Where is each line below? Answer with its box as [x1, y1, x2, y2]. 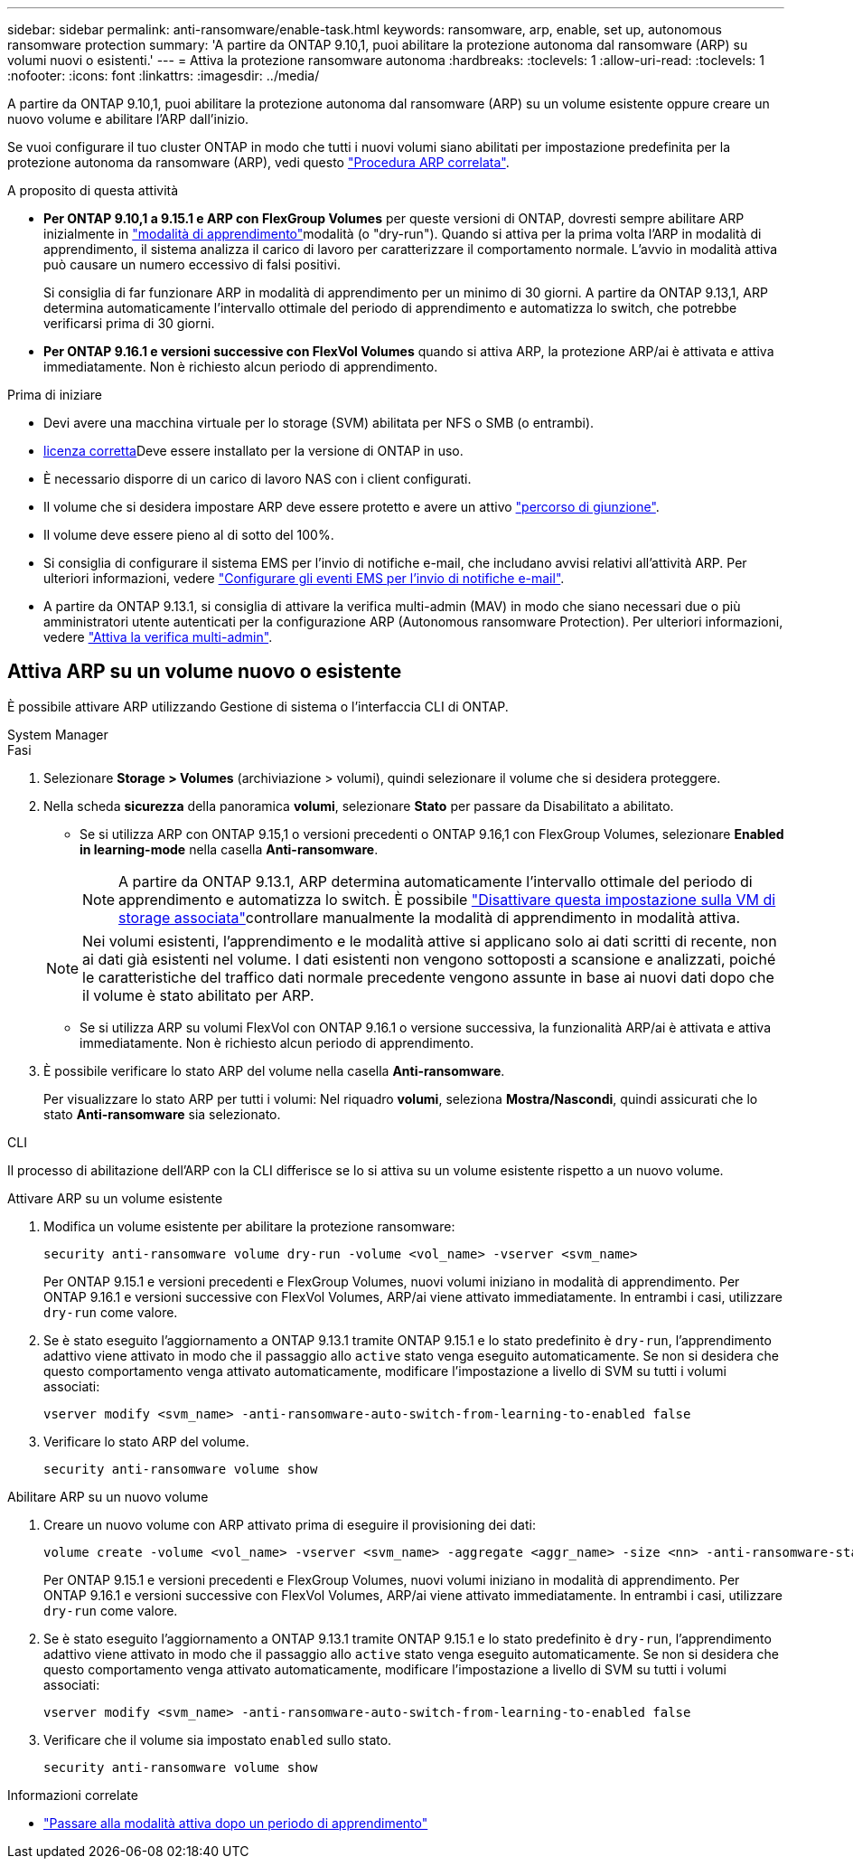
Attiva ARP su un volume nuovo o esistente [7, 660, 402, 683]
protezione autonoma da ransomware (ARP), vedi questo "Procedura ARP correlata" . [7, 155, 510, 170]
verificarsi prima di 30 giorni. [43, 316, 215, 331]
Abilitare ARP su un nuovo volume [7, 1488, 209, 1504]
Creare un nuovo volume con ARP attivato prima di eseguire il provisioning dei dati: [43, 1516, 536, 1532]
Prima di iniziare [7, 387, 102, 402]
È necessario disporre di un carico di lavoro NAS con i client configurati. [43, 471, 472, 486]
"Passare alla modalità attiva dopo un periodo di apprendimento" [43, 1814, 428, 1831]
